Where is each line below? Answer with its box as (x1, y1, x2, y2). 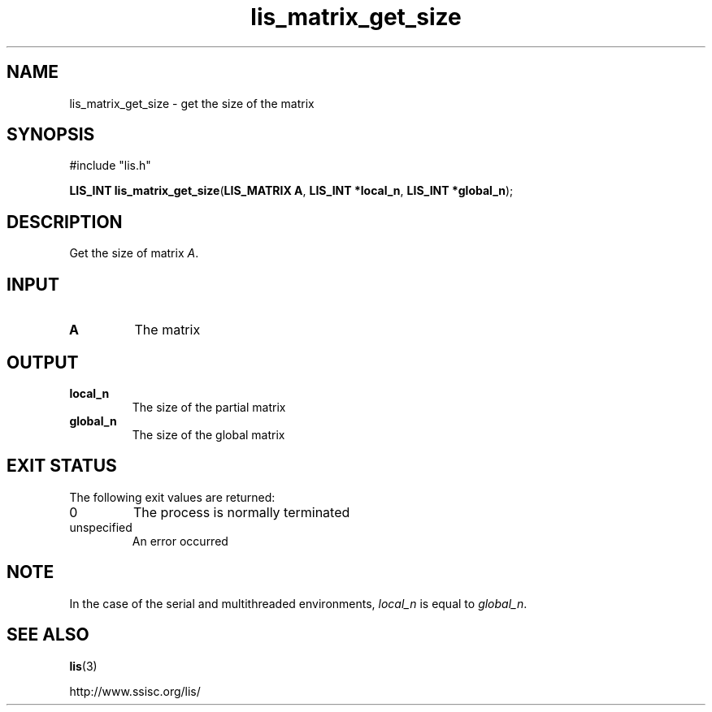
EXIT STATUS (7, 455, 117, 477)
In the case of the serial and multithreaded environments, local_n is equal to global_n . (69, 596, 527, 611)
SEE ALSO (7, 624, 89, 645)
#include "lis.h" (69, 158, 151, 173)
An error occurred (132, 533, 228, 548)
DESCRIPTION (7, 211, 123, 232)
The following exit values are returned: (69, 490, 276, 504)
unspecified (69, 520, 132, 534)
